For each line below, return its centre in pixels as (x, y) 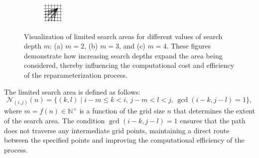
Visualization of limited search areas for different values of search (123, 36)
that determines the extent (214, 111)
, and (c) (132, 46)
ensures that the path (213, 120)
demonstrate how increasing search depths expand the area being (123, 55)
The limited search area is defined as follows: (72, 91)
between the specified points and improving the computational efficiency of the (124, 140)
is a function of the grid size (122, 111)
